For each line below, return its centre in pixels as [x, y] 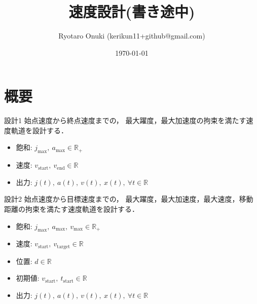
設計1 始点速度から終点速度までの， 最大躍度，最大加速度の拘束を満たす [125, 120]
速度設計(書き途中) [132, 11]
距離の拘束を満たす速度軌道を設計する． [71, 209]
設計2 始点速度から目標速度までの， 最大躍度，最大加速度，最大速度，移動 [129, 199]
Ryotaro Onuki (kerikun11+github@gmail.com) [132, 36]
